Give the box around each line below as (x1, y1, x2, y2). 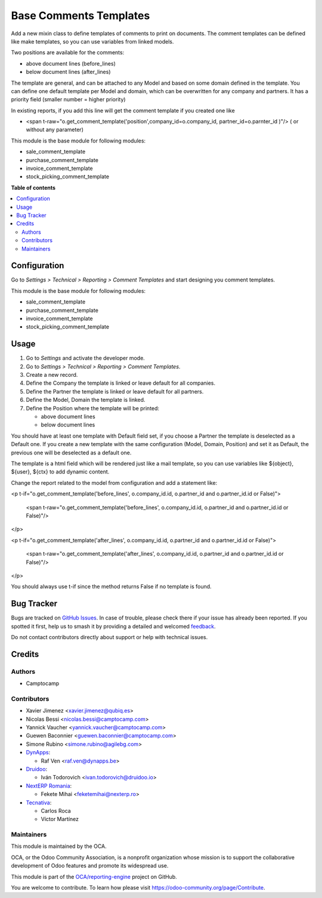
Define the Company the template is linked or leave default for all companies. (26, 379, 216, 387)
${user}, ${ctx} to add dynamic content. (11, 468, 110, 475)
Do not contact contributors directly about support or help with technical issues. (11, 633, 208, 640)
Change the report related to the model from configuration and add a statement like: (11, 479, 218, 486)
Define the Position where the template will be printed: (26, 404, 160, 411)
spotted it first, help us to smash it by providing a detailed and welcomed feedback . (11, 623, 216, 630)
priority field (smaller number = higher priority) (11, 96, 126, 103)
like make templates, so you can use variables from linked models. (11, 38, 174, 45)
